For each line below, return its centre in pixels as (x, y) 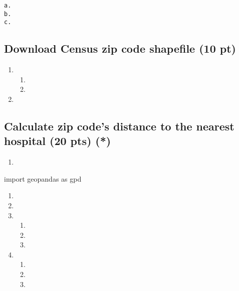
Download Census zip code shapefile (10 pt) (120, 48)
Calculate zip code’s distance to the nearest (119, 126)
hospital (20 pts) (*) (58, 141)
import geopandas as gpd (43, 178)
